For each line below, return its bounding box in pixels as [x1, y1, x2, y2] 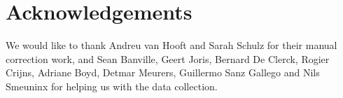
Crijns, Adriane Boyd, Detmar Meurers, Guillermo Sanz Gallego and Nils [6, 65, 320, 80]
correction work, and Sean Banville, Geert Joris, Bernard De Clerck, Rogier [6, 51, 330, 66]
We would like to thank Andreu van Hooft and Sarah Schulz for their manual [6, 38, 337, 52]
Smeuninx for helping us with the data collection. [6, 78, 218, 93]
